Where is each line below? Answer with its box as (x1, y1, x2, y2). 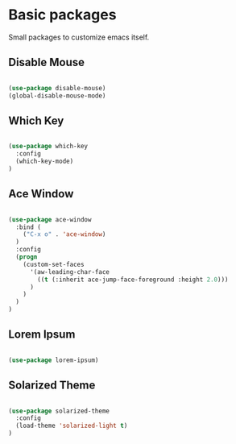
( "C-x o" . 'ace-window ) (23, 230, 106, 239)
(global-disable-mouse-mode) (8, 91, 106, 100)
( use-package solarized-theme (8, 407, 110, 415)
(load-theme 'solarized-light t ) (15, 421, 128, 430)
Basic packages (8, 6, 117, 24)
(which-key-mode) (15, 157, 74, 166)
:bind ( (15, 223, 42, 231)
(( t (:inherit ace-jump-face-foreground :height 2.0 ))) (37, 276, 229, 284)
